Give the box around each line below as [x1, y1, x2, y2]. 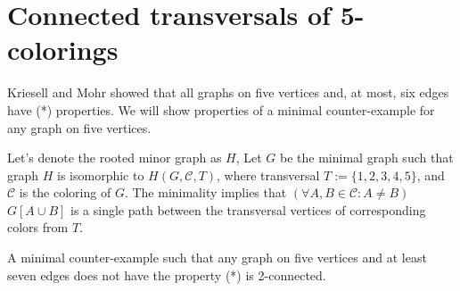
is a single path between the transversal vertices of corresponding [70, 200, 426, 219]
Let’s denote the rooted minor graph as [7, 148, 222, 167]
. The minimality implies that [124, 183, 287, 202]
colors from [7, 218, 69, 237]
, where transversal [217, 165, 320, 184]
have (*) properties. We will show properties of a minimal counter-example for [7, 100, 435, 119]
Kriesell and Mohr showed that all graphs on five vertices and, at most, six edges [7, 83, 449, 102]
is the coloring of [19, 183, 111, 202]
